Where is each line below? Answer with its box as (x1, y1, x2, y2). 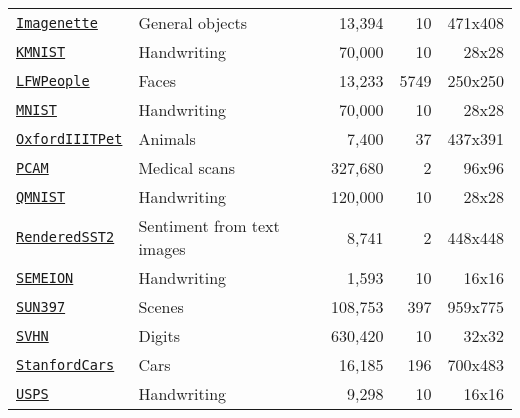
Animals (138, 127, 196, 150)
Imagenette (16, 14, 98, 31)
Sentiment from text (138, 214, 280, 237)
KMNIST (16, 43, 66, 60)
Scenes (138, 295, 184, 318)
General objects (138, 11, 248, 34)
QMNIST (16, 188, 66, 205)
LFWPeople (16, 72, 90, 89)
